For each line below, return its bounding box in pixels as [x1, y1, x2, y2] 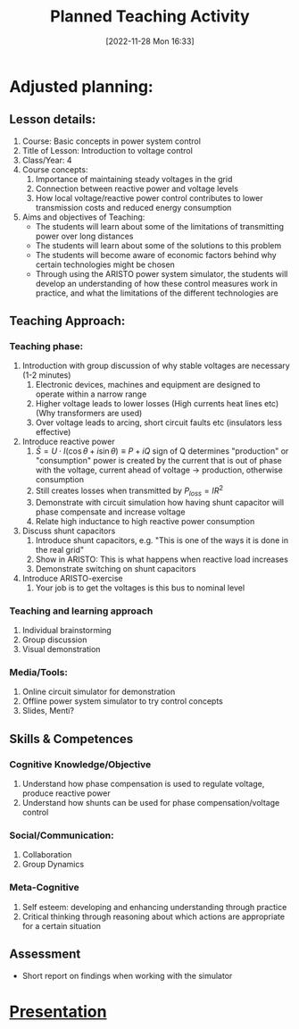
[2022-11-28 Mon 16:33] [105, 36, 195, 46]
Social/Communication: [9, 829, 114, 841]
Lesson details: [9, 112, 96, 127]
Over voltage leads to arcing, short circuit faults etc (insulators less [35, 417, 283, 428]
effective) [35, 427, 71, 438]
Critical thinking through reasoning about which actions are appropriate [21, 911, 286, 922]
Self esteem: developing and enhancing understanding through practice [21, 901, 287, 912]
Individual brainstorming [21, 625, 112, 636]
